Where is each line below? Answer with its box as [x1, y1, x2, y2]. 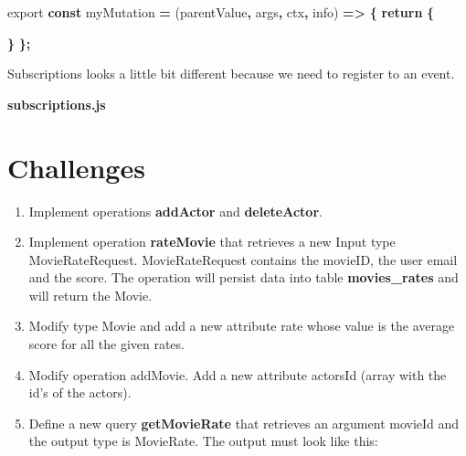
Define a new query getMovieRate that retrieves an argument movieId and [28, 413, 460, 432]
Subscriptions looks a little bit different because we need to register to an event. [7, 64, 455, 83]
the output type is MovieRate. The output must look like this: [28, 431, 378, 451]
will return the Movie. [28, 285, 153, 304]
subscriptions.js [7, 94, 106, 113]
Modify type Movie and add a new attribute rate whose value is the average [28, 316, 455, 335]
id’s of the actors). [28, 383, 132, 402]
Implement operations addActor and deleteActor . [28, 201, 323, 220]
